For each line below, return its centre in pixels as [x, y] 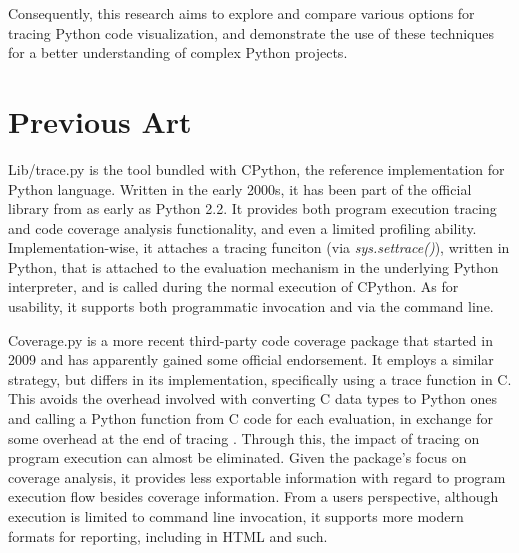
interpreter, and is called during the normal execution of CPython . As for [233, 286]
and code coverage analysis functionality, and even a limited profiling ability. [242, 227]
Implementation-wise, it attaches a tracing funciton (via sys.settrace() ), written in [259, 247]
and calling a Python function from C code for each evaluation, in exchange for [250, 418]
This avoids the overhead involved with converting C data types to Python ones [253, 398]
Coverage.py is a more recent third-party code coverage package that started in [250, 339]
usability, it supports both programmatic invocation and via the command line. [251, 306]
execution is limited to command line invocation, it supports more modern [236, 516]
